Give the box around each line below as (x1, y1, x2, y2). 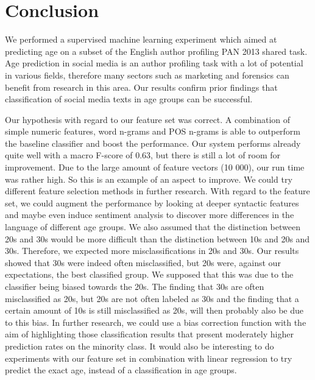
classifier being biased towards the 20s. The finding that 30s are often (5, 280, 264, 292)
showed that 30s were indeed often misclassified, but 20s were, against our (5, 256, 281, 269)
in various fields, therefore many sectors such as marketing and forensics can (5, 68, 289, 81)
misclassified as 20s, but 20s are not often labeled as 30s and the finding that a (5, 292, 299, 304)
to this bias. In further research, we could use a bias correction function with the (5, 315, 306, 328)
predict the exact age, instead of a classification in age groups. (5, 364, 237, 376)
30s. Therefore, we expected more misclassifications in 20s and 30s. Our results (5, 244, 299, 257)
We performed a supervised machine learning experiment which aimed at (5, 33, 277, 46)
